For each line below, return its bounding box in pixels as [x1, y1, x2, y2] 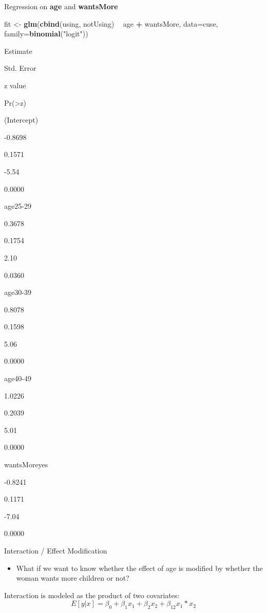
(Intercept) [4, 114, 39, 125]
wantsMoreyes [4, 459, 48, 470]
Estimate [4, 45, 32, 56]
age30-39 [4, 287, 31, 298]
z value [4, 80, 26, 90]
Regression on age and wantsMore [4, 1, 118, 11]
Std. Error [4, 63, 36, 73]
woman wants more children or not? [16, 572, 129, 583]
